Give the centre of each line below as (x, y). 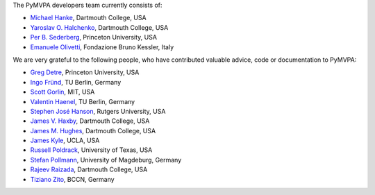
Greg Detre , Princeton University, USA (85, 72)
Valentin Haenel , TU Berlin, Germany (83, 101)
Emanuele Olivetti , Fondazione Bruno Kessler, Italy (102, 47)
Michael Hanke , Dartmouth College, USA (88, 18)
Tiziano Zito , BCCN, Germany (72, 179)
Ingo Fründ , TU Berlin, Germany (76, 82)
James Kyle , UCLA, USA (65, 141)
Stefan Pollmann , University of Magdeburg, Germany (106, 160)
